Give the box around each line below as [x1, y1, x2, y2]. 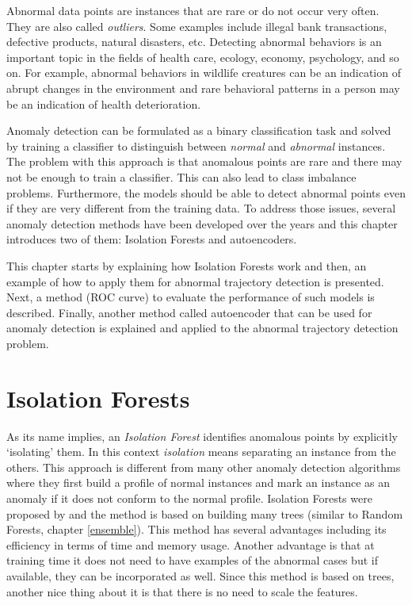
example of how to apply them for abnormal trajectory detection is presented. [6, 273, 384, 289]
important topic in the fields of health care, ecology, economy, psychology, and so [6, 48, 399, 65]
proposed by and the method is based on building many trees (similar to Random [6, 505, 403, 522]
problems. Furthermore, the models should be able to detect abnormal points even [6, 184, 406, 201]
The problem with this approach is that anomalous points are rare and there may [6, 153, 402, 170]
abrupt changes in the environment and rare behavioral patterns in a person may [6, 79, 400, 96]
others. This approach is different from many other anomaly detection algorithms [6, 458, 401, 475]
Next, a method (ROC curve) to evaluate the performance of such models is [6, 289, 375, 305]
